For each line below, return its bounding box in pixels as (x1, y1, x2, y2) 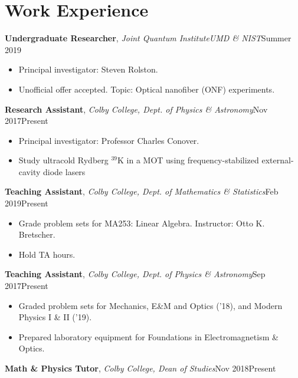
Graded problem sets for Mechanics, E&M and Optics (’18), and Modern (18, 299, 283, 311)
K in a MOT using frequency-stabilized (117, 154, 259, 166)
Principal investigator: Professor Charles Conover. (18, 134, 199, 146)
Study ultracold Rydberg (18, 154, 109, 166)
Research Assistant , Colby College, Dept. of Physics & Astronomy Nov (5, 103, 268, 115)
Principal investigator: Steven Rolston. (18, 63, 158, 75)
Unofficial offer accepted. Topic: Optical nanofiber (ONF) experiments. (18, 83, 275, 95)
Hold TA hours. (18, 248, 76, 260)
